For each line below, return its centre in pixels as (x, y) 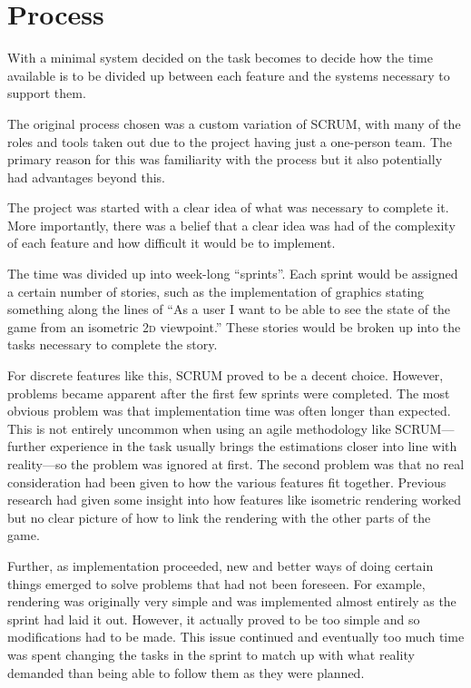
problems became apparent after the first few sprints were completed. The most (229, 393)
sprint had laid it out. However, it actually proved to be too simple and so (214, 619)
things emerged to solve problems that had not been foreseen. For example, (216, 583)
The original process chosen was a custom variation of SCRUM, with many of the (234, 123)
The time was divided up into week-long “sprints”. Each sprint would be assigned (233, 274)
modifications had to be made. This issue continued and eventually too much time (236, 637)
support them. (47, 93)
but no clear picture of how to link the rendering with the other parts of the (219, 517)
